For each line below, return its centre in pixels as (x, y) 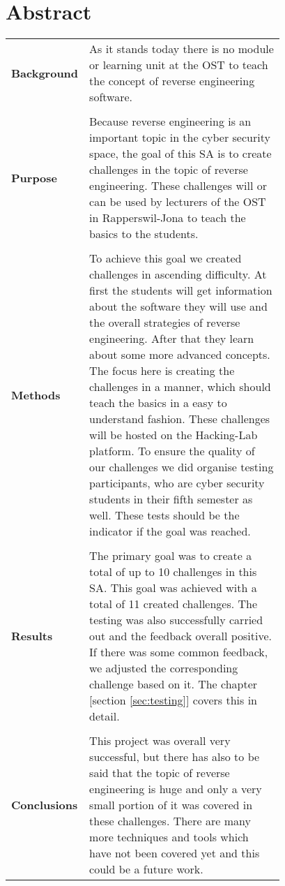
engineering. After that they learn (172, 339)
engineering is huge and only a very (176, 789)
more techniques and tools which (169, 837)
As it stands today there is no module (182, 49)
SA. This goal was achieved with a (173, 588)
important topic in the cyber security (180, 138)
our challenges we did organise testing (182, 467)
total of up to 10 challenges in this (173, 572)
